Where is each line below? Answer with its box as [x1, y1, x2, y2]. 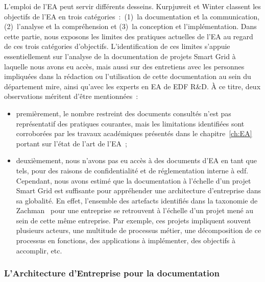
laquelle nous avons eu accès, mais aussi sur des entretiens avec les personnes [4, 61, 245, 71]
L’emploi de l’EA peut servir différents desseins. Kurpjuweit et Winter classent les [4, 1, 261, 11]
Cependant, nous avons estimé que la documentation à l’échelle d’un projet [16, 175, 251, 186]
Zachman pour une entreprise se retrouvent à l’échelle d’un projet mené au [16, 205, 254, 216]
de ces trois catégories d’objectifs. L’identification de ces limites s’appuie [4, 41, 230, 52]
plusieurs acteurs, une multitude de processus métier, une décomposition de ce [16, 225, 261, 236]
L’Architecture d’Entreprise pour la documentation [4, 267, 220, 279]
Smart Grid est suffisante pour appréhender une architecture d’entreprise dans [16, 185, 261, 196]
